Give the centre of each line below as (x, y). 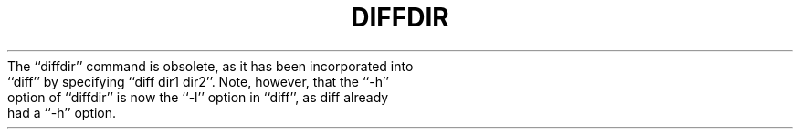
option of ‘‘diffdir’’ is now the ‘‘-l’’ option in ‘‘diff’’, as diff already (198, 97)
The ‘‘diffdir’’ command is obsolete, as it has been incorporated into (211, 66)
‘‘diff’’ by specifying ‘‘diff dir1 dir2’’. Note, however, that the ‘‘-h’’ (199, 81)
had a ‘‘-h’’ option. (62, 112)
